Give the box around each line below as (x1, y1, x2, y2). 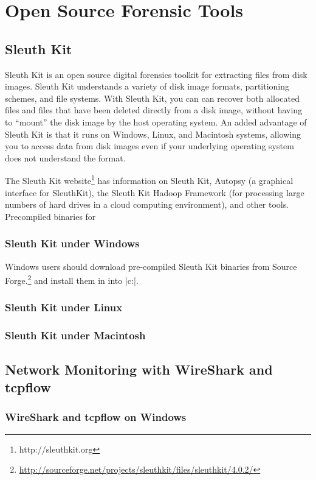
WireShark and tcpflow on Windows (5, 409, 187, 425)
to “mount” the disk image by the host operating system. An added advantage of (5, 115, 307, 128)
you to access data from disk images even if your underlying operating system (5, 139, 294, 152)
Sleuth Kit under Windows (5, 236, 140, 251)
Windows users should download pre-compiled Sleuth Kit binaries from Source (5, 259, 297, 272)
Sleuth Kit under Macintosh (5, 328, 146, 343)
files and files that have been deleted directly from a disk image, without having (5, 104, 303, 116)
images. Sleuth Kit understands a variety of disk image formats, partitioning (5, 80, 290, 93)
